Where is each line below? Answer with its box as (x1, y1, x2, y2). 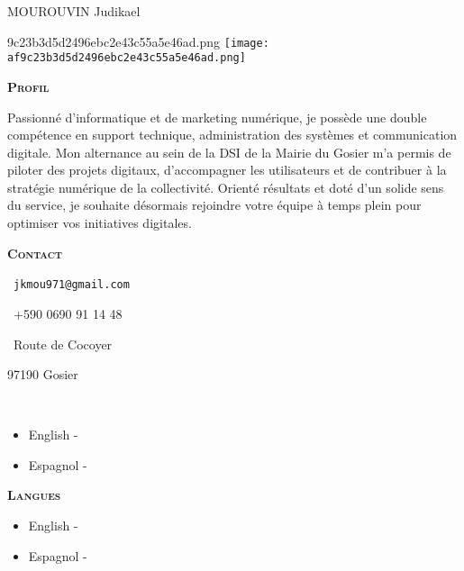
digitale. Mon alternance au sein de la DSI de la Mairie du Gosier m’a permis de (7, 142, 451, 161)
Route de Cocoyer (13, 334, 113, 353)
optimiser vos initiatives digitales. (7, 213, 192, 232)
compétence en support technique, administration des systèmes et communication (7, 125, 458, 144)
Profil (7, 77, 50, 95)
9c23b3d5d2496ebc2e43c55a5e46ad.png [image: (7, 32, 269, 50)
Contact (7, 243, 62, 262)
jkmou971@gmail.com (14, 278, 130, 292)
